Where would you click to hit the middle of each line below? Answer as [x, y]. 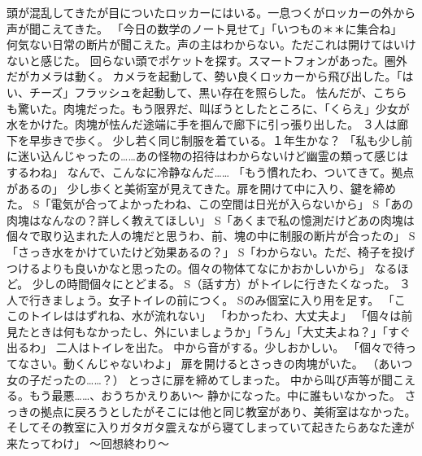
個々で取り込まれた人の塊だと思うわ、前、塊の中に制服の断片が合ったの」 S [211, 236]
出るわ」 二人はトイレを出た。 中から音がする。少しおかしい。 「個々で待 [206, 347]
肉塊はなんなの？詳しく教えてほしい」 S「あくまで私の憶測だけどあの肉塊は [211, 219]
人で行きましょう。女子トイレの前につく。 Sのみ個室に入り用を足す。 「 [200, 299]
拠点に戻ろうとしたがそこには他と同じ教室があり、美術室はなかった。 [228, 411]
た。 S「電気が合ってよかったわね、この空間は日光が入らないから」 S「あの [210, 204]
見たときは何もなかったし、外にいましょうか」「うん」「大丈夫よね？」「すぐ [209, 331]
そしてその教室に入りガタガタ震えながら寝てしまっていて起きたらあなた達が [211, 427]
